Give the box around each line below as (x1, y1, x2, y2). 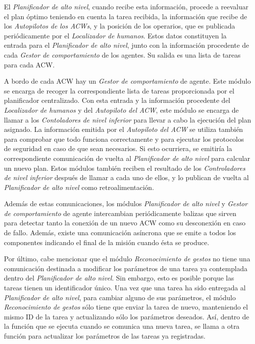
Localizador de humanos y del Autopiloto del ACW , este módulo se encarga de (4, 104, 239, 115)
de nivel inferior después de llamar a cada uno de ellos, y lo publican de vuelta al (4, 172, 249, 183)
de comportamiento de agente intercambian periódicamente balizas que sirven (4, 208, 236, 218)
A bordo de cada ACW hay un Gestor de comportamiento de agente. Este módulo (4, 76, 251, 86)
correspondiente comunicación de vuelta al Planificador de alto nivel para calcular (4, 153, 251, 163)
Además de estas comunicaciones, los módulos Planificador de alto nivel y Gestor (4, 198, 248, 209)
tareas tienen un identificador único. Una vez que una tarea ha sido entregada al (4, 282, 246, 293)
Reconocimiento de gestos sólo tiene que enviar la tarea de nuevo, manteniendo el (4, 302, 248, 312)
